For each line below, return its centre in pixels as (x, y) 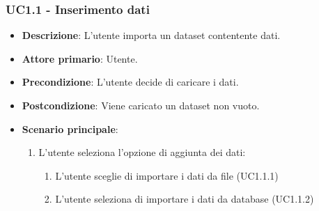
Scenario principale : (70, 128)
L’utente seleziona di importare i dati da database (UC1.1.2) (185, 199)
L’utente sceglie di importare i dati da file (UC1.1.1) (167, 175)
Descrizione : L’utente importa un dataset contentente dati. (151, 35)
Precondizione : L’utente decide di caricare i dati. (130, 82)
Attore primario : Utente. (80, 58)
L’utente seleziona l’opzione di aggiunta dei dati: (142, 152)
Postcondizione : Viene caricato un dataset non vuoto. (141, 105)
